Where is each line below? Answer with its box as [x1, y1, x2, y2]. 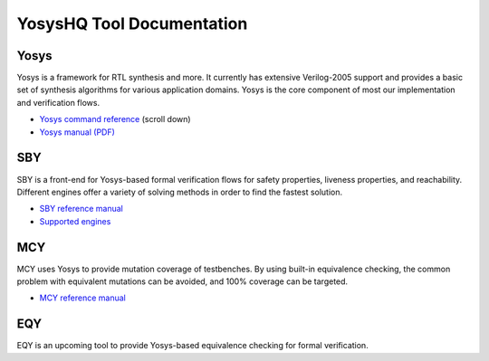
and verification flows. [16, 97, 100, 108]
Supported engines [39, 215, 111, 226]
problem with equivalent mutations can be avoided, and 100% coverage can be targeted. [16, 276, 349, 287]
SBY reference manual [39, 204, 124, 214]
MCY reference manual [39, 292, 126, 303]
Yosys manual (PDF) [39, 127, 115, 138]
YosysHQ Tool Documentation [16, 14, 248, 33]
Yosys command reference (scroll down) [39, 114, 191, 125]
